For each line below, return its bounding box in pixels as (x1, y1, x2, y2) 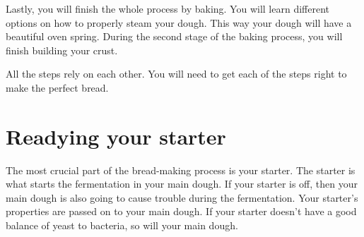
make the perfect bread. (6, 80, 109, 95)
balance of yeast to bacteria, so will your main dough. (6, 218, 238, 233)
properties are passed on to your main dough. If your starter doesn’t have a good (6, 204, 357, 219)
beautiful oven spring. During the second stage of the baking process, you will (6, 29, 343, 44)
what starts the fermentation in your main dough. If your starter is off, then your (6, 176, 358, 191)
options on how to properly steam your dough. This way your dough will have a (6, 15, 352, 30)
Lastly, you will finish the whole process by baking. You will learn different (6, 1, 329, 16)
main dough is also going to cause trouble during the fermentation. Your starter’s (6, 190, 358, 205)
